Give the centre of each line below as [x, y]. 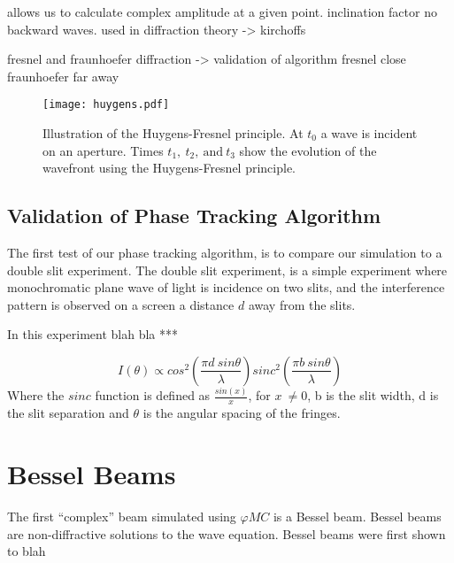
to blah [27, 551]
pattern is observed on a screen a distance [121, 304]
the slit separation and [68, 413]
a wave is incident [369, 133]
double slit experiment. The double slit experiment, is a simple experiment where [227, 270]
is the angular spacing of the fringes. [242, 413]
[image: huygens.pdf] [106, 105]
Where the [36, 395]
